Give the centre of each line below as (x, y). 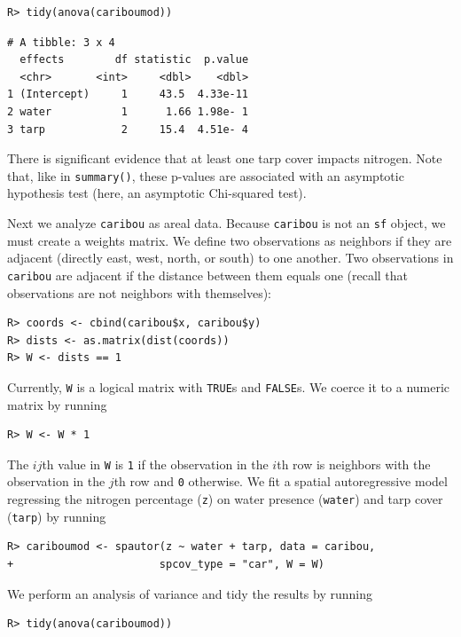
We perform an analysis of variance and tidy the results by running (190, 593)
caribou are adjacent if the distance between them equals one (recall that (208, 275)
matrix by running (57, 404)
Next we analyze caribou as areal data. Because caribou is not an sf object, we (227, 223)
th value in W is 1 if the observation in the (155, 464)
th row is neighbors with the (354, 464)
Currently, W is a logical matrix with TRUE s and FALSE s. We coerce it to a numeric (229, 386)
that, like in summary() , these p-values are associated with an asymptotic (206, 175)
